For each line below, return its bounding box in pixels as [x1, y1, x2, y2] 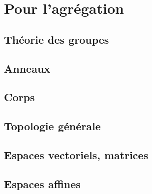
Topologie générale [4, 118, 101, 134]
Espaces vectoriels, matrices [4, 147, 149, 162]
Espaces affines [4, 176, 81, 191]
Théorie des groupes [4, 31, 109, 47]
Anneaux [4, 60, 51, 76]
